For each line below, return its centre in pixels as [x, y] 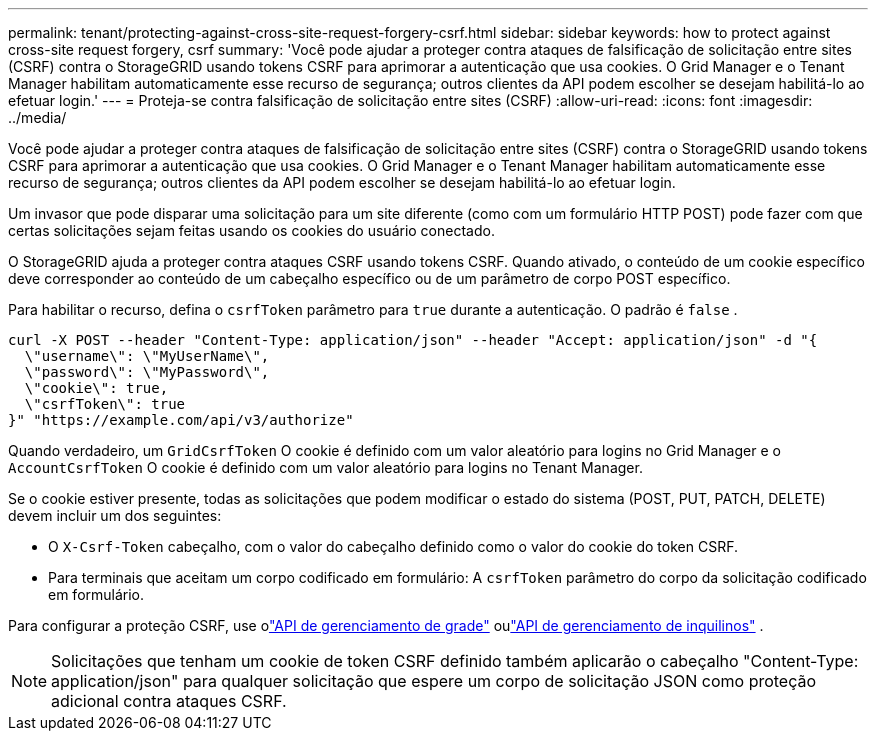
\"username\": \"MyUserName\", [147, 356]
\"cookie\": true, [96, 388]
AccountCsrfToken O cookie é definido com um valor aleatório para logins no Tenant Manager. [325, 467]
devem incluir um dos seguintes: [115, 515]
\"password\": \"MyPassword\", [147, 372]
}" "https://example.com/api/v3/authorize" [181, 420]
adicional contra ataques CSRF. [169, 701]
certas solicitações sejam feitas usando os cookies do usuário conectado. [251, 230]
